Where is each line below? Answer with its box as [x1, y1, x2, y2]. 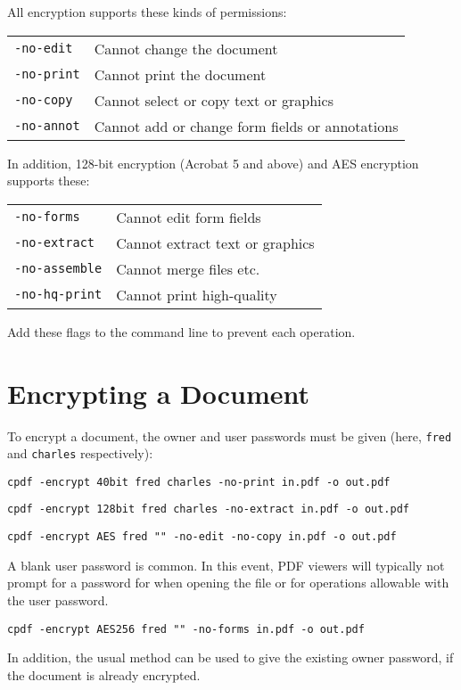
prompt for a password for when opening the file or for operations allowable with [7, 573, 449, 592]
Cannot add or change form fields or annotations [94, 115, 399, 136]
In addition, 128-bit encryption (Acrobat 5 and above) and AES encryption [7, 153, 419, 172]
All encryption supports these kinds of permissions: [7, 3, 287, 21]
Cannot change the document [94, 37, 278, 59]
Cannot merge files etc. [116, 258, 260, 279]
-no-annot [14, 119, 80, 134]
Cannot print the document [94, 63, 267, 85]
